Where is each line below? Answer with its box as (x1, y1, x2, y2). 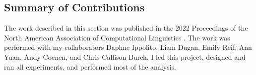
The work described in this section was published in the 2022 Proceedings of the (4, 23, 248, 33)
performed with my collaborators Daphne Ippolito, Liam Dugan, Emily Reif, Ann (4, 42, 252, 52)
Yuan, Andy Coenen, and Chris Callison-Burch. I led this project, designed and (4, 51, 246, 62)
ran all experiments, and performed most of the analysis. (4, 61, 176, 72)
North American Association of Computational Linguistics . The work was (4, 32, 230, 42)
